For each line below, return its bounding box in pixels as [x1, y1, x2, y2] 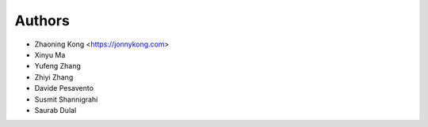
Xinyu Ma [34, 50, 66, 59]
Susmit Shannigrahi [34, 95, 98, 104]
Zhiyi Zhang [34, 72, 74, 82]
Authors [14, 12, 71, 29]
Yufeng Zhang [34, 62, 81, 71]
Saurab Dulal [34, 105, 77, 114]
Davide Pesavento [34, 84, 94, 93]
